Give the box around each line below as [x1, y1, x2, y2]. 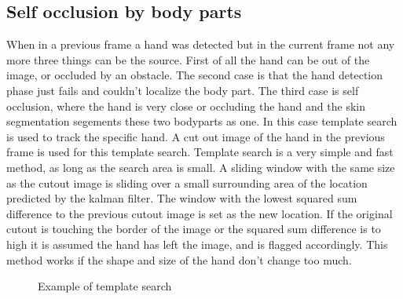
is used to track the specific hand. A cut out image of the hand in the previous [6, 128, 385, 144]
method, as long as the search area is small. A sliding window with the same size [6, 159, 395, 175]
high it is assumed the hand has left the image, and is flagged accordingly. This [6, 235, 388, 252]
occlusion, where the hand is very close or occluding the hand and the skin [6, 97, 365, 114]
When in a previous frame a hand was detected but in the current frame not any [6, 36, 395, 53]
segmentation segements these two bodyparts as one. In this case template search [6, 113, 398, 129]
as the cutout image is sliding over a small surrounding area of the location [6, 174, 368, 191]
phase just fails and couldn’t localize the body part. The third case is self [6, 82, 359, 98]
